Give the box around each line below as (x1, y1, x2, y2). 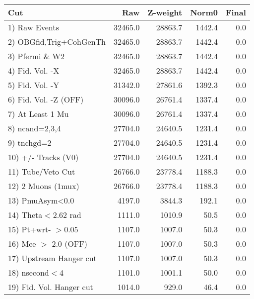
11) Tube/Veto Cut (8, 166, 75, 177)
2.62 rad (53, 209, 81, 220)
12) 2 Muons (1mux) (8, 180, 79, 192)
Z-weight (147, 6, 183, 18)
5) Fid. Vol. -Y (8, 79, 60, 91)
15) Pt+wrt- (8, 223, 51, 235)
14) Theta (8, 209, 43, 220)
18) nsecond (8, 267, 49, 278)
